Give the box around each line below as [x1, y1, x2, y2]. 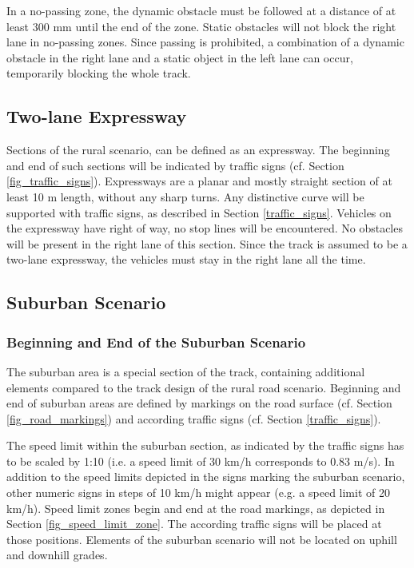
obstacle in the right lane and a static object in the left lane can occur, [6, 49, 353, 66]
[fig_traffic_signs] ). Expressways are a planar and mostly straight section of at [6, 173, 392, 189]
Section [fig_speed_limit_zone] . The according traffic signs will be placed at [6, 515, 382, 532]
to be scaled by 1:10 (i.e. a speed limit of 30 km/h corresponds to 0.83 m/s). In [6, 452, 395, 469]
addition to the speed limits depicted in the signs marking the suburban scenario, [6, 468, 405, 485]
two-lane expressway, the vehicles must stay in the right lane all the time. [6, 251, 366, 268]
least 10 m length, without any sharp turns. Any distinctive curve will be [6, 188, 364, 205]
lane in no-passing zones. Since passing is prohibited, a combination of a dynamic [6, 34, 404, 50]
